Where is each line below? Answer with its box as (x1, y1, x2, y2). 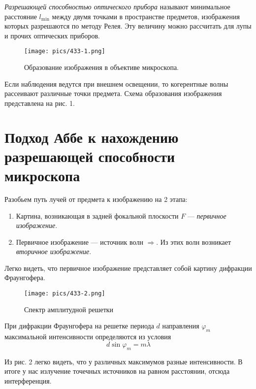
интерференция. (4, 375, 52, 386)
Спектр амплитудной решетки (24, 304, 114, 314)
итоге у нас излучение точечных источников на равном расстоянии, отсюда (4, 366, 230, 376)
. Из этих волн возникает (156, 236, 231, 247)
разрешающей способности (4, 146, 175, 166)
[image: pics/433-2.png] (24, 290, 105, 297)
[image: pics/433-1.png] (24, 48, 105, 55)
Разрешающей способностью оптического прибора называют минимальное (4, 1, 230, 11)
